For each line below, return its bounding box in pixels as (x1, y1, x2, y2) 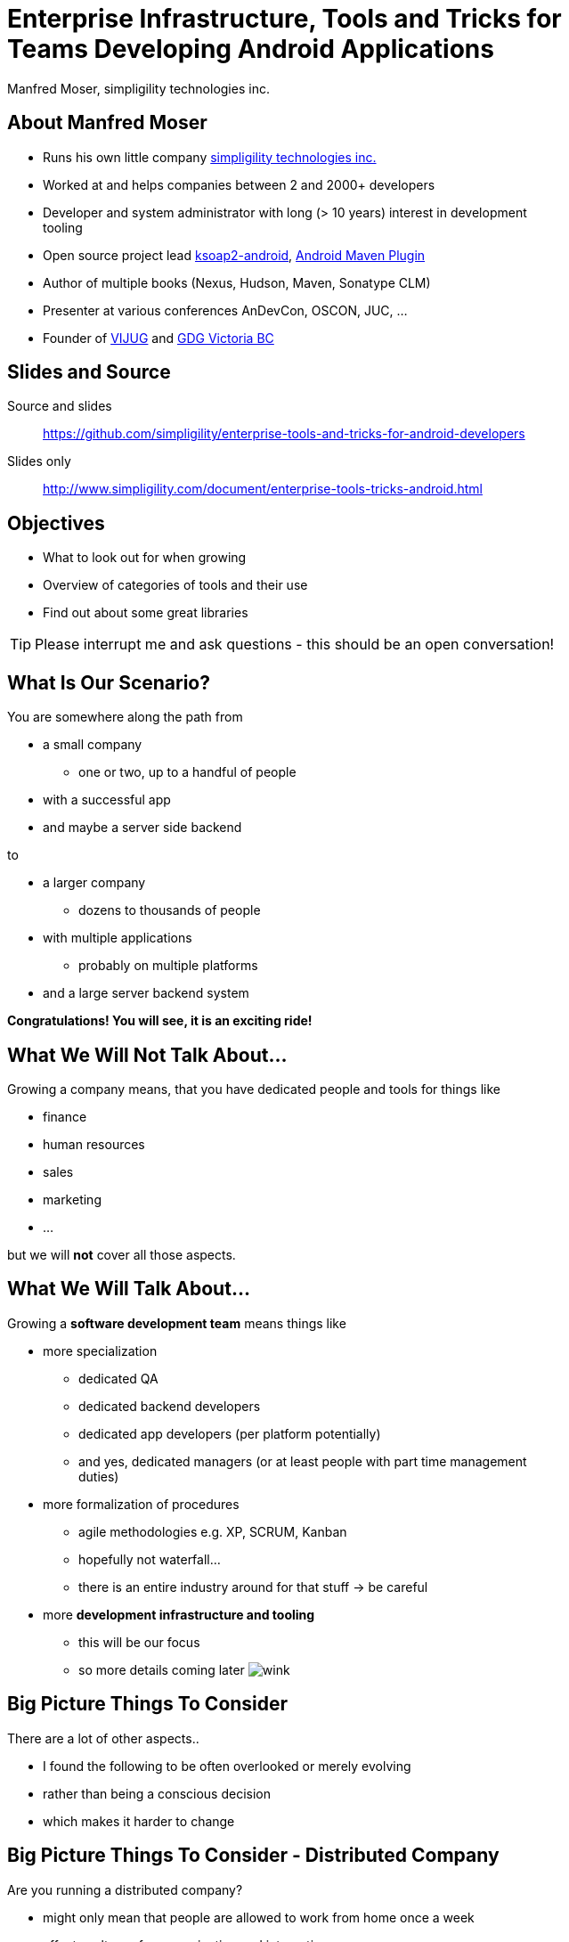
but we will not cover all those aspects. (7, 1246, 236, 1262)
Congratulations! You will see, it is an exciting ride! (7, 1013, 313, 1029)
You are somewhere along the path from (7, 709, 243, 725)
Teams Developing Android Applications (7, 34, 494, 64)
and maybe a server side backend (43, 820, 242, 836)
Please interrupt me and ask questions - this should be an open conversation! (35, 635, 555, 654)
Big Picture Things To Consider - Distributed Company (7, 1844, 500, 1867)
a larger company (43, 875, 146, 891)
